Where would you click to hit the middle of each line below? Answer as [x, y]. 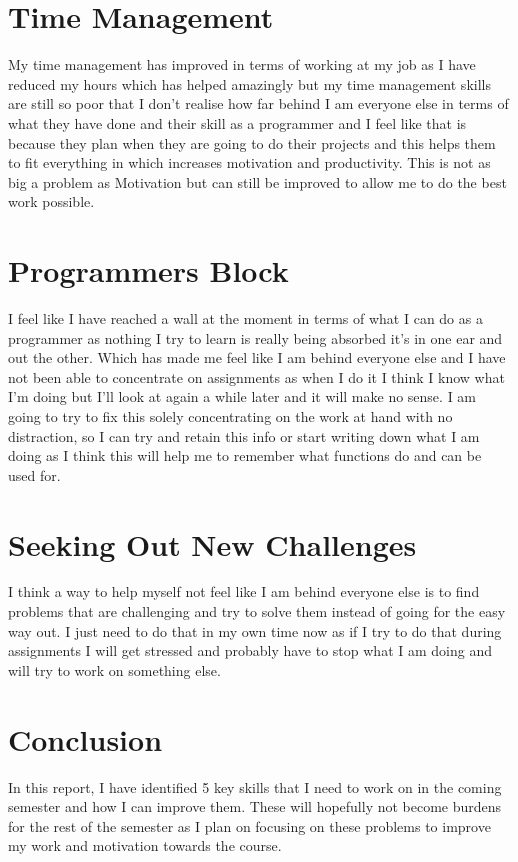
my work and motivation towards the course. [145, 845]
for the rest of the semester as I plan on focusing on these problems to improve [249, 825]
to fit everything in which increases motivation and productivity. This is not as [249, 162]
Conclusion [85, 738]
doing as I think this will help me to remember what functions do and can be [245, 455]
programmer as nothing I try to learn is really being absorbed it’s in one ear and [255, 337]
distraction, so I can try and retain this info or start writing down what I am [244, 435]
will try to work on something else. [114, 669]
